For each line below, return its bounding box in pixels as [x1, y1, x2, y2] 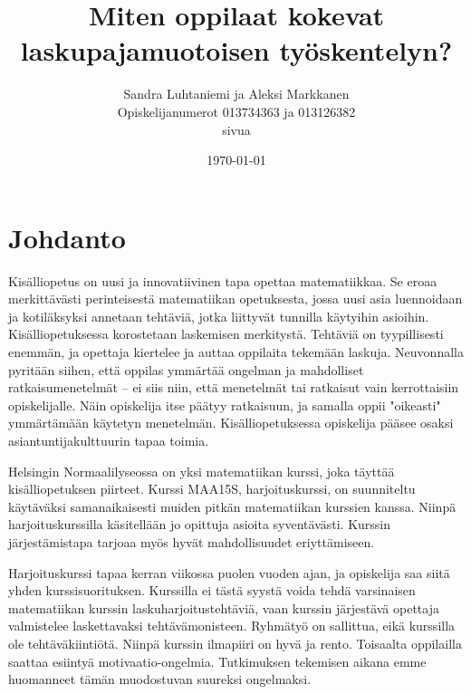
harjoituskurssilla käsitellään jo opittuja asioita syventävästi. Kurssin [8, 515, 391, 534]
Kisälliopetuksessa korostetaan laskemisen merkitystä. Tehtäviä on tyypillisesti [8, 324, 444, 343]
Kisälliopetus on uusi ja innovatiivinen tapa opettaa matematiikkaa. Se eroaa [8, 271, 437, 290]
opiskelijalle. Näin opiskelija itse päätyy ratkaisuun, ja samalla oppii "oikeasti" [8, 395, 441, 414]
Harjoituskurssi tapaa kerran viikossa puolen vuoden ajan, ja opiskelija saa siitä [8, 563, 450, 582]
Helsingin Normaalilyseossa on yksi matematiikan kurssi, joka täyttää [8, 461, 395, 480]
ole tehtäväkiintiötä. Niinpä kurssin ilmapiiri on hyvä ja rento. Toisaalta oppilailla [8, 633, 462, 652]
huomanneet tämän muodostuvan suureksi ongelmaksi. [8, 670, 312, 689]
